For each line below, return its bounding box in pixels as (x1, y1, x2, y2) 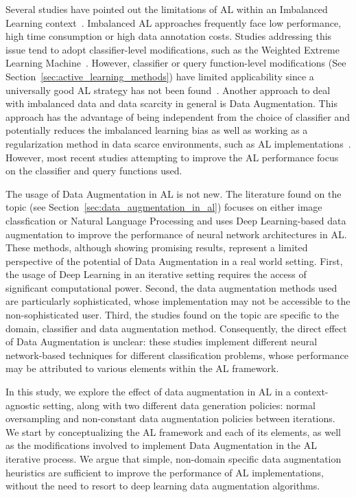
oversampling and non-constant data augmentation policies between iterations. (5, 411, 335, 426)
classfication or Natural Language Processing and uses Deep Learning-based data (5, 213, 346, 227)
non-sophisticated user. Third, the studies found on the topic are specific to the (5, 308, 339, 322)
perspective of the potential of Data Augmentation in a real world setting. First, (5, 253, 343, 268)
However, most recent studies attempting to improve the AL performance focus (5, 150, 339, 164)
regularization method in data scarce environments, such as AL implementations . (5, 136, 351, 150)
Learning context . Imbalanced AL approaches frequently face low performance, (5, 15, 342, 30)
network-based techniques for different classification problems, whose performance (5, 347, 349, 362)
